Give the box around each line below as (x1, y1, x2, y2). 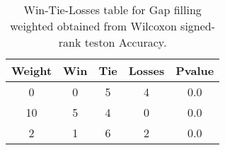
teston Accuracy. (84, 34, 167, 50)
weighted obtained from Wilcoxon (10, 18, 177, 34)
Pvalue (175, 62, 214, 79)
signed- (180, 18, 216, 34)
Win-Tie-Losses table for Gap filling (23, 1, 202, 18)
